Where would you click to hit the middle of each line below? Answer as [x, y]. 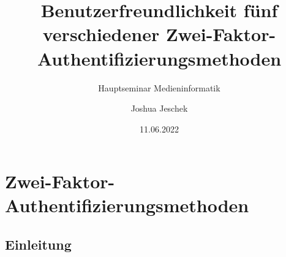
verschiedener [101, 34]
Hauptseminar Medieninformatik [159, 87]
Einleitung [38, 244]
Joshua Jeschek [159, 108]
